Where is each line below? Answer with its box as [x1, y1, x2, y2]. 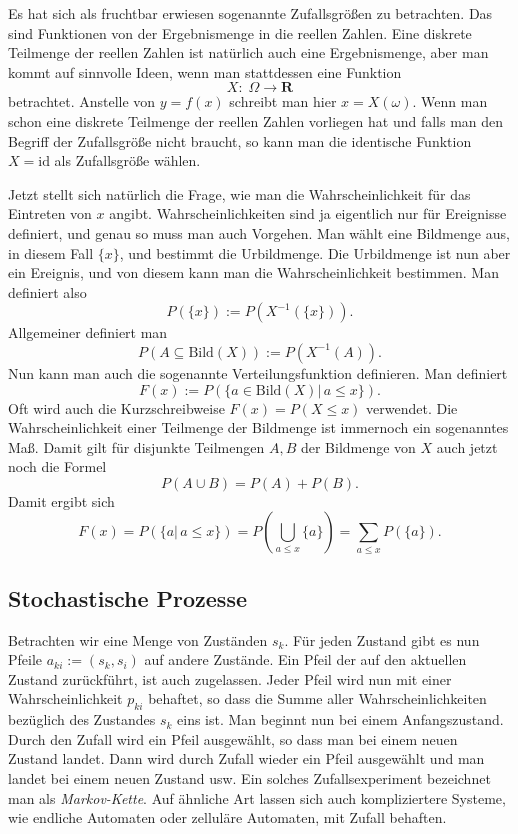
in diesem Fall [8, 242, 94, 263]
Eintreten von [8, 203, 92, 224]
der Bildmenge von [300, 436, 416, 457]
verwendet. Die [366, 397, 458, 418]
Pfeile [8, 649, 43, 670]
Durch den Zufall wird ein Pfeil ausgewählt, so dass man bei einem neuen [8, 728, 458, 749]
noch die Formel [8, 456, 107, 477]
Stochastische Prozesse [8, 582, 247, 613]
